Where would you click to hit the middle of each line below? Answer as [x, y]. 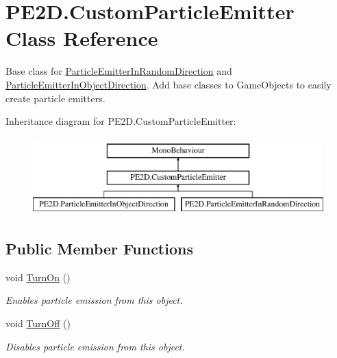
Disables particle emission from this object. [95, 346]
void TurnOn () [38, 277]
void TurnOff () [38, 323]
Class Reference [82, 38]
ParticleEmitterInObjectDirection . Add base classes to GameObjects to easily [168, 84]
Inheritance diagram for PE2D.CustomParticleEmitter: [121, 121]
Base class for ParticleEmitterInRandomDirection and [119, 71]
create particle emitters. [55, 98]
